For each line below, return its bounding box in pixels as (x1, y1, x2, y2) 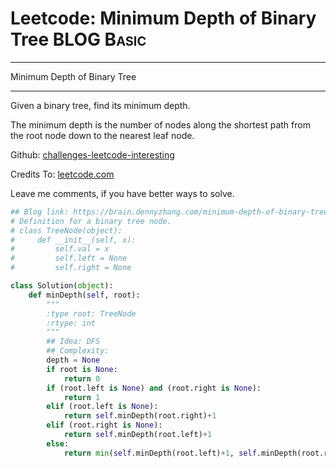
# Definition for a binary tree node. (10, 216, 172, 226)
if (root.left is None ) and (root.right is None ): (46, 383, 262, 393)
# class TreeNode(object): (10, 225, 123, 236)
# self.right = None (10, 263, 132, 273)
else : (46, 438, 70, 449)
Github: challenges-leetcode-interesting (10, 148, 175, 161)
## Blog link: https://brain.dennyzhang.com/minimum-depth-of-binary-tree (10, 207, 329, 217)
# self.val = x (10, 244, 110, 254)
